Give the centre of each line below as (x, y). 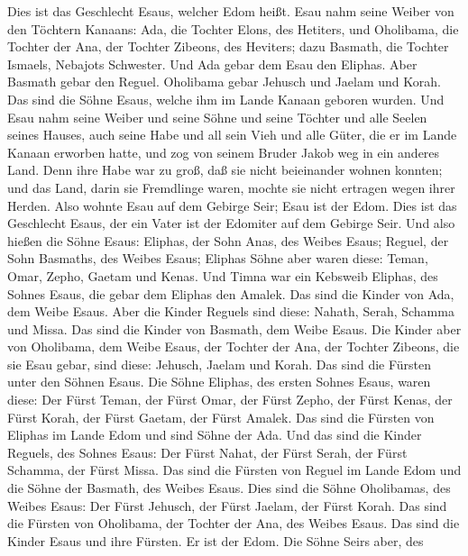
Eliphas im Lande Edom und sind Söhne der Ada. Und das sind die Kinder (215, 435)
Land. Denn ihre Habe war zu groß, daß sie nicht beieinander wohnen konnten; (225, 170)
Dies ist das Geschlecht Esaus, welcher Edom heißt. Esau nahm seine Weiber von (231, 11)
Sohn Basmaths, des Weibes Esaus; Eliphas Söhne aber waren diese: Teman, (218, 258)
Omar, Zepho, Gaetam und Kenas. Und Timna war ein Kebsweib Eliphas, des (223, 275)
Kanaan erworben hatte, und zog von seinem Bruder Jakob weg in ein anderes (224, 152)
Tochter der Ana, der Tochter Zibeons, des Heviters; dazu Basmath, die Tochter (228, 46)
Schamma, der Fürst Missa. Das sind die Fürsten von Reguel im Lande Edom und (234, 470)
